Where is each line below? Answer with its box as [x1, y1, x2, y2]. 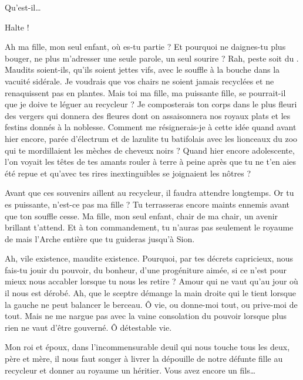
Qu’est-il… [5, 1, 41, 13]
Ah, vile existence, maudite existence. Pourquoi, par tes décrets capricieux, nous [5, 252, 294, 264]
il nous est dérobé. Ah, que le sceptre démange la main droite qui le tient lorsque [5, 287, 296, 299]
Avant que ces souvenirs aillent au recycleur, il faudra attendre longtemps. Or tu [5, 186, 294, 199]
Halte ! [5, 21, 29, 33]
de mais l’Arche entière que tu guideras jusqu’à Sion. [5, 232, 195, 245]
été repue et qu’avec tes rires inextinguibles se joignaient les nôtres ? [5, 167, 251, 179]
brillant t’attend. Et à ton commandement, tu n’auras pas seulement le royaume [5, 221, 294, 233]
